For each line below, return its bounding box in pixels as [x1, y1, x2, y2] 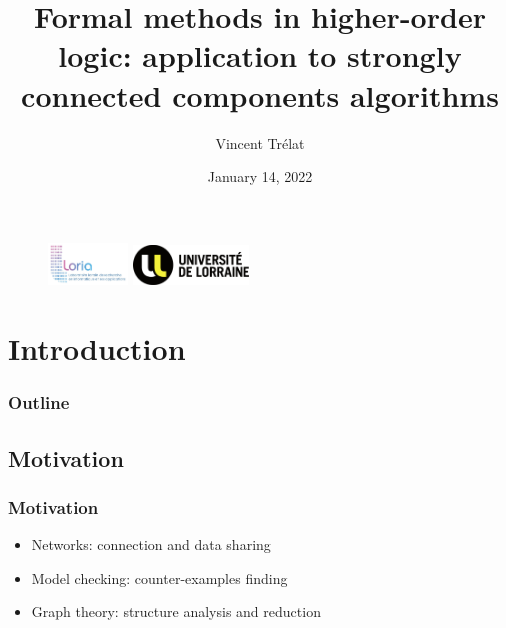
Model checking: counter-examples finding [31, 567, 288, 588]
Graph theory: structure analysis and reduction [31, 601, 321, 622]
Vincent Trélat [215, 132, 305, 153]
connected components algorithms [21, 74, 499, 115]
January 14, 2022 [207, 166, 313, 187]
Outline [8, 390, 70, 415]
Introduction [8, 328, 186, 369]
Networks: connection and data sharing [31, 534, 271, 555]
